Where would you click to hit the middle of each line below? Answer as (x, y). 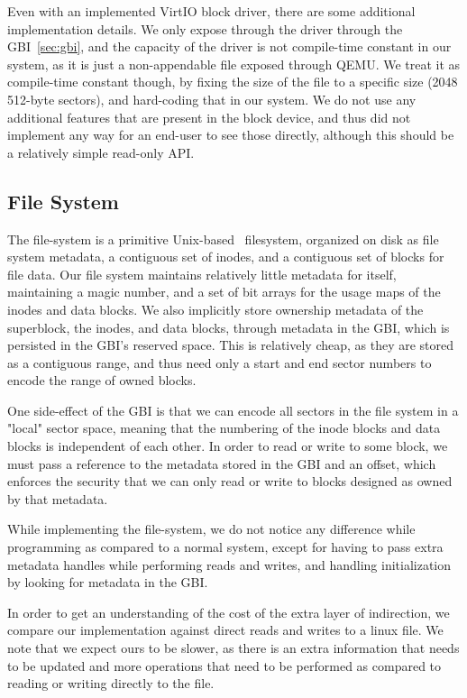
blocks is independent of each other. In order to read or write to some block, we (228, 446)
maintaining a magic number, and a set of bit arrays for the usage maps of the (224, 292)
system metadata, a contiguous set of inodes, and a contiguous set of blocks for (226, 257)
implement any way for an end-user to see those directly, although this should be (231, 135)
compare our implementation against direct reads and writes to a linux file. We (225, 630)
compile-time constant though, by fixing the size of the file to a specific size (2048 (233, 82)
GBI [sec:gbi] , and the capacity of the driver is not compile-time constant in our (229, 46)
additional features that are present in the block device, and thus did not (209, 117)
